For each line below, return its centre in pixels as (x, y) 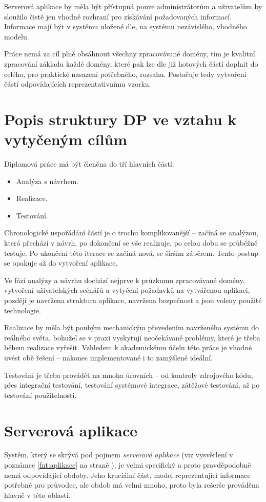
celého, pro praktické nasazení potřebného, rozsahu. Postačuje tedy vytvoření (125, 74)
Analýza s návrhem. (47, 181)
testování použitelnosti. (40, 395)
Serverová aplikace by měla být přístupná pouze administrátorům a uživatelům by (133, 6)
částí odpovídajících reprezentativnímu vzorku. (78, 84)
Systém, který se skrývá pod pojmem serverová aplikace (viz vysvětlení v (119, 455)
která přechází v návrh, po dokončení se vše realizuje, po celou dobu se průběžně (131, 243)
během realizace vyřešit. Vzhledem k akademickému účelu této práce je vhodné (128, 347)
